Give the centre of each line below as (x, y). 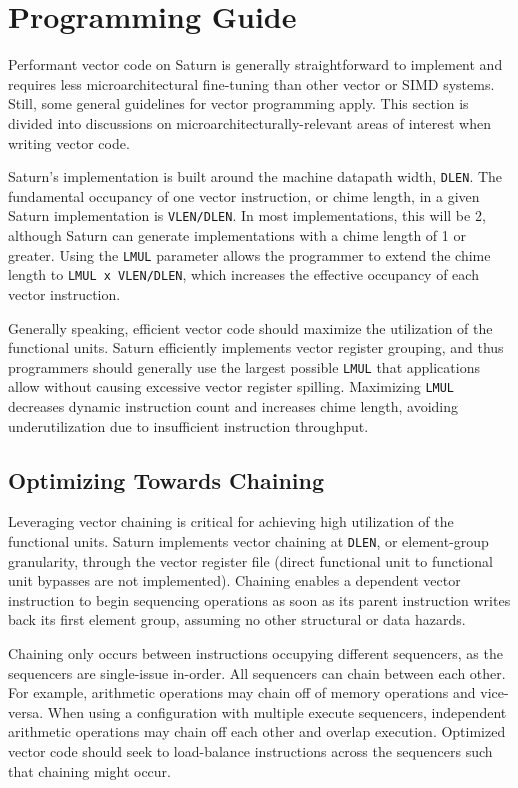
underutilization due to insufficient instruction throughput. (188, 425)
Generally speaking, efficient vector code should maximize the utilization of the (250, 327)
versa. (26, 711)
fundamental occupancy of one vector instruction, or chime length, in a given (244, 195)
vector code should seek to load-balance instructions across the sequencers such (250, 750)
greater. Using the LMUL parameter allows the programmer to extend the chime (249, 254)
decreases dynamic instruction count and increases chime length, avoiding (233, 406)
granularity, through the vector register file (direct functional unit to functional (250, 560)
